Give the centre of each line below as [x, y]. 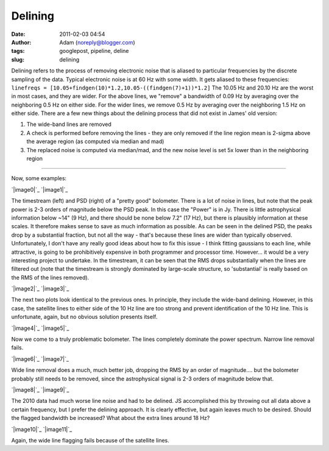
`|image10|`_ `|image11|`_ [42, 429]
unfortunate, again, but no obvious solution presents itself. [84, 317]
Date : [18, 34]
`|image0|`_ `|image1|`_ [40, 189]
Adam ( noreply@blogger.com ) [97, 42]
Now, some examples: [39, 178]
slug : [18, 59]
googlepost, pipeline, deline [94, 51]
